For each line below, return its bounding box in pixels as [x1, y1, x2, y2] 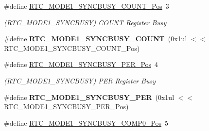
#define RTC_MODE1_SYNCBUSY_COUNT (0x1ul [4, 33, 187, 44]
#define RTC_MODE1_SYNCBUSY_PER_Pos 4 [4, 59, 158, 69]
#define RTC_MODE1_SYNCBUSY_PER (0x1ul [4, 92, 174, 102]
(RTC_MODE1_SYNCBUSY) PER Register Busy [4, 75, 156, 85]
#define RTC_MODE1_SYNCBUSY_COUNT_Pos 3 [4, 1, 169, 11]
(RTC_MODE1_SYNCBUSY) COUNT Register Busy [4, 17, 167, 27]
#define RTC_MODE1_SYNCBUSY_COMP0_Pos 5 [4, 117, 169, 128]
